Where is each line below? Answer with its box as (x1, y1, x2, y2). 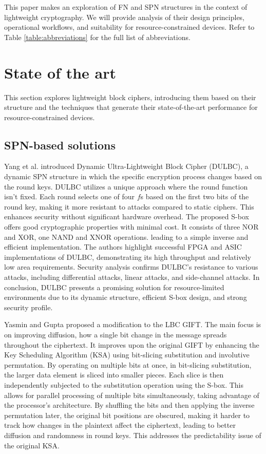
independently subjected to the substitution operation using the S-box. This (4, 379, 243, 390)
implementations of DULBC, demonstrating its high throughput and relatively (4, 251, 251, 262)
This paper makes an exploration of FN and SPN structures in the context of (4, 2, 248, 12)
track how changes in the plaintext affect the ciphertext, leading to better (4, 420, 236, 430)
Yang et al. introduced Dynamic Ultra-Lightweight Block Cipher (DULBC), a (4, 161, 249, 172)
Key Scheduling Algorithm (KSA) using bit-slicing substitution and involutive (4, 349, 250, 360)
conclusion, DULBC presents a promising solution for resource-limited (4, 281, 224, 292)
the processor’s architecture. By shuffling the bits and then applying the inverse (4, 400, 255, 410)
